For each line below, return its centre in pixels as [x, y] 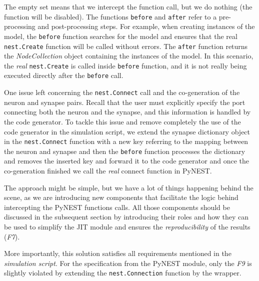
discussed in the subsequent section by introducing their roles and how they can [126, 217]
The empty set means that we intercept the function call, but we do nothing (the [128, 6]
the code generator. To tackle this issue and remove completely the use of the [122, 121]
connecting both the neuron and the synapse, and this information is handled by [127, 112]
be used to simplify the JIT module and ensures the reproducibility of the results [127, 226]
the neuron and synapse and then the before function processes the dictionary [125, 151]
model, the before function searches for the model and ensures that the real [121, 36]
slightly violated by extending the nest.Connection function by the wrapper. [123, 273]
